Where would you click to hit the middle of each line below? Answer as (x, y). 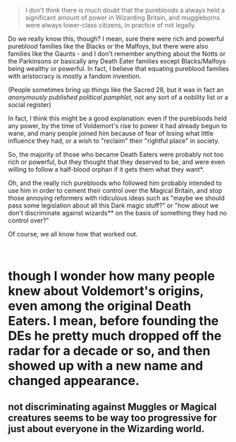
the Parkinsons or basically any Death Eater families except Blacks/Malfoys (117, 61)
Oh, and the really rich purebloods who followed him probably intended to (115, 183)
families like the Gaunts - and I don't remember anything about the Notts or (117, 53)
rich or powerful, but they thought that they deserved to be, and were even (117, 162)
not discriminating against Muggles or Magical (112, 406)
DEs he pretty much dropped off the (115, 336)
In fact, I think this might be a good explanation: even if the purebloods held (118, 118)
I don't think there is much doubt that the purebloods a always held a (125, 10)
